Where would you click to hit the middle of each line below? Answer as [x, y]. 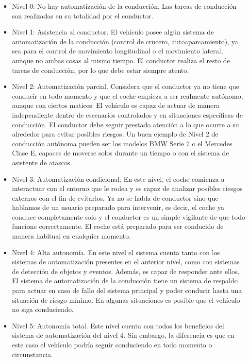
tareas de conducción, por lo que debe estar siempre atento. [100, 70]
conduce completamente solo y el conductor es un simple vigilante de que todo [128, 216]
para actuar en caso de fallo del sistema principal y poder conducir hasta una [127, 290]
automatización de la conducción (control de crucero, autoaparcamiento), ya [125, 41]
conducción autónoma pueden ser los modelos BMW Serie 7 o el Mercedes [122, 143]
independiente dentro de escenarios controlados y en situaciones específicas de [127, 114]
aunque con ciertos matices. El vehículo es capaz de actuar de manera [116, 105]
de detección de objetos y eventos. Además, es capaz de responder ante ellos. [126, 271]
